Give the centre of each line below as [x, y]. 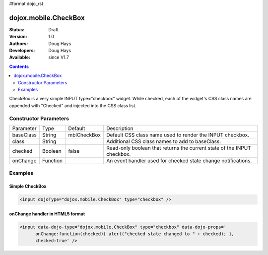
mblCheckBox [84, 135]
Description [120, 128]
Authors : [19, 43]
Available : [20, 58]
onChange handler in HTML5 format [47, 214]
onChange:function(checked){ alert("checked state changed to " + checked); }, [135, 234]
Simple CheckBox [28, 187]
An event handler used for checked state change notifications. [179, 160]
